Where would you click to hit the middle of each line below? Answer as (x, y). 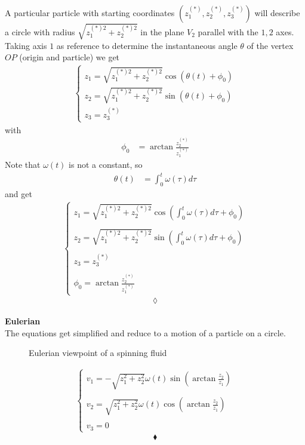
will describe (277, 13)
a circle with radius (40, 31)
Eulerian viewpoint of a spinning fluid (98, 353)
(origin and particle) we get (70, 57)
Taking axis (26, 45)
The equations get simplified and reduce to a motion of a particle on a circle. (145, 332)
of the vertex (270, 45)
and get (19, 193)
